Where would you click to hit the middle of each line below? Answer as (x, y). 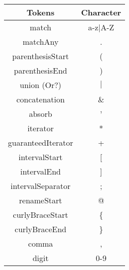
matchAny (41, 42)
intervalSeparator (41, 186)
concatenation (40, 99)
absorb (41, 114)
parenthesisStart (41, 56)
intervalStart (41, 157)
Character (101, 12)
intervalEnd (40, 171)
